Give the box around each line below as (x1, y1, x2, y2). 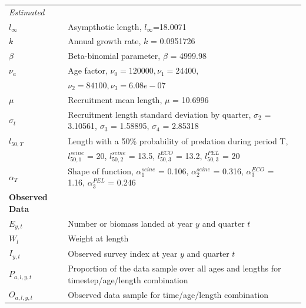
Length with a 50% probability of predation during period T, (68, 134, 288, 147)
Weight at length (68, 232, 129, 244)
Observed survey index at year (68, 247, 178, 259)
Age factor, (68, 64, 108, 77)
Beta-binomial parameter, (68, 49, 161, 62)
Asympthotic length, (68, 20, 142, 32)
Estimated (9, 5, 45, 18)
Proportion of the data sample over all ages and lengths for (68, 261, 281, 274)
